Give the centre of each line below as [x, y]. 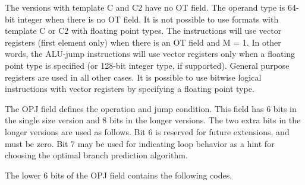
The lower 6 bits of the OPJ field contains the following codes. [119, 175]
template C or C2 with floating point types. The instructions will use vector [143, 31]
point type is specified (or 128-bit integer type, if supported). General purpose [147, 65]
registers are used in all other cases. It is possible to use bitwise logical [133, 77]
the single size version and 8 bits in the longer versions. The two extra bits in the [153, 120]
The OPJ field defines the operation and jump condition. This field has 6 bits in [151, 108]
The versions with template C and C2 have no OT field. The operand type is [145, 7]
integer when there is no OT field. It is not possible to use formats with [148, 19]
